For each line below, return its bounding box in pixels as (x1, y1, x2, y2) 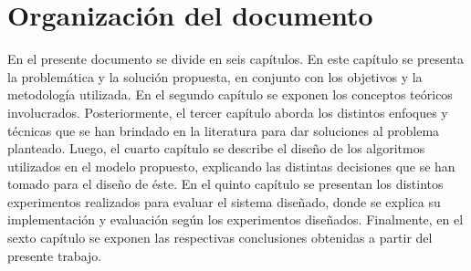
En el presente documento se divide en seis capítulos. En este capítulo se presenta (7, 49, 464, 68)
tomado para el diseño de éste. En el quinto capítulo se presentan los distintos (7, 174, 444, 193)
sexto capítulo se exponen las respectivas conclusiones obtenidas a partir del (7, 228, 433, 247)
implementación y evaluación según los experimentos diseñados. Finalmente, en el (7, 210, 464, 229)
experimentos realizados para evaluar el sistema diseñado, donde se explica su (7, 192, 441, 211)
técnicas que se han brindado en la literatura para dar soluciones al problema (7, 120, 440, 140)
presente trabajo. (7, 245, 102, 265)
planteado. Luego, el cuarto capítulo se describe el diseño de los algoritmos (7, 139, 425, 158)
